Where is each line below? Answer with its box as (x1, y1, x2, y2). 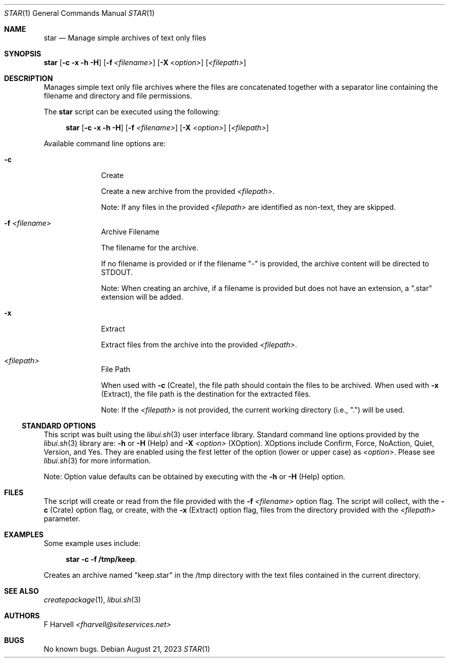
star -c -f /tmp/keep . (66, 555, 137, 563)
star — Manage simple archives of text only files (44, 33, 207, 42)
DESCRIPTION (4, 74, 53, 83)
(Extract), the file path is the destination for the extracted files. (101, 390, 311, 398)
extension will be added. (101, 293, 183, 301)
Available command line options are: (44, 139, 166, 148)
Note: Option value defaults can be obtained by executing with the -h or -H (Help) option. (44, 472, 345, 481)
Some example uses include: (44, 539, 141, 548)
